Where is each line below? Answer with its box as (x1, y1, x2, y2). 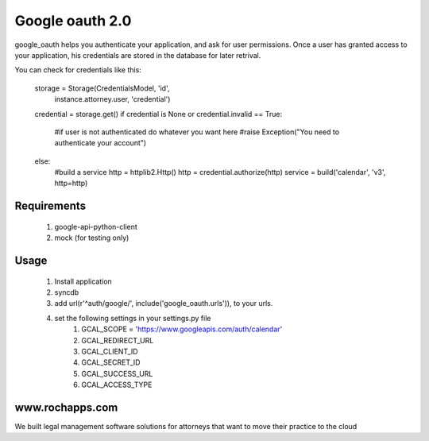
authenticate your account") (54, 138, 147, 148)
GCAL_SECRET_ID (81, 358, 141, 367)
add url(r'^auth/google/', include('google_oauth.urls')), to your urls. (54, 299, 273, 308)
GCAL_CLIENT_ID (81, 346, 138, 356)
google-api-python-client (54, 222, 138, 231)
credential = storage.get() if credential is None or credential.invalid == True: (34, 109, 283, 118)
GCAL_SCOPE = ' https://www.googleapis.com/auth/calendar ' (81, 324, 283, 334)
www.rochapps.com (14, 400, 118, 414)
